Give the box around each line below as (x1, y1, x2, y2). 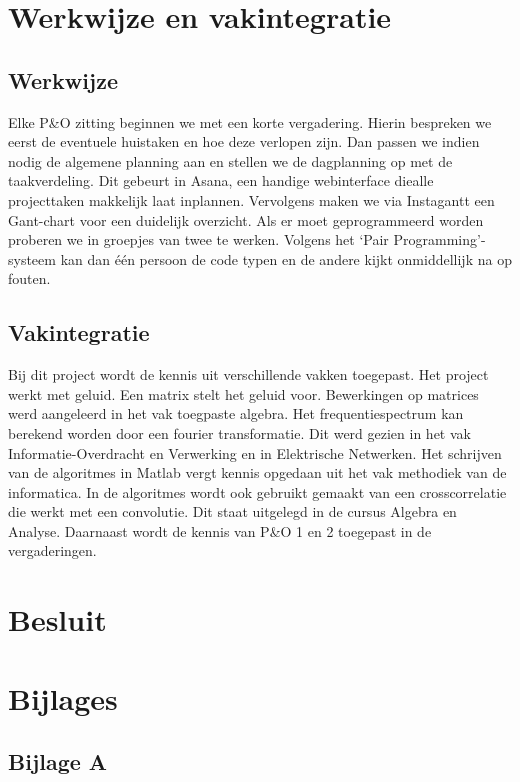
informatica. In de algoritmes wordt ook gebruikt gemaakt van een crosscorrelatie (8, 481, 507, 502)
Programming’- (393, 229, 486, 250)
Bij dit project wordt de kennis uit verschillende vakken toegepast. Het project (8, 364, 489, 385)
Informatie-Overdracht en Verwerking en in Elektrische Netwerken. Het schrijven (8, 442, 502, 463)
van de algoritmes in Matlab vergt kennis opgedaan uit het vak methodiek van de (8, 462, 507, 483)
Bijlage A (8, 746, 108, 777)
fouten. (8, 268, 51, 289)
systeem (8, 248, 56, 269)
